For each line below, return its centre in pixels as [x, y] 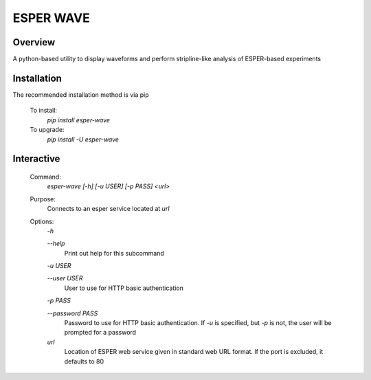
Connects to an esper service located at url [108, 209]
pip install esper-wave [78, 120]
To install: [44, 111]
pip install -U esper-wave [83, 139]
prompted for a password [100, 333]
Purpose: [43, 199]
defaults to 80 [84, 361]
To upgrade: [47, 130]
